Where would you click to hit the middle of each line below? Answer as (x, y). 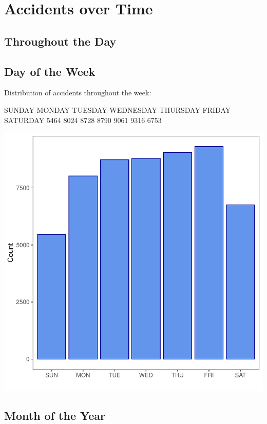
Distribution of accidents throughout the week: (78, 93)
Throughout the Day (60, 41)
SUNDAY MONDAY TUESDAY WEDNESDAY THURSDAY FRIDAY (118, 109)
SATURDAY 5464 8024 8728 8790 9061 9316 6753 (83, 120)
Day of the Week (50, 71)
